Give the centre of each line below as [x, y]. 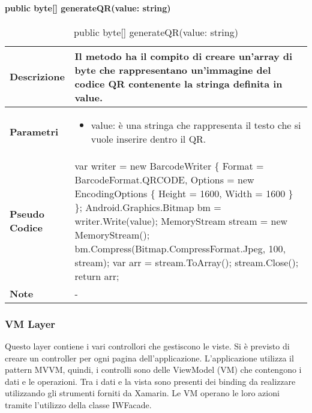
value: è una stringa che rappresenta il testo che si [196, 125]
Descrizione [37, 77]
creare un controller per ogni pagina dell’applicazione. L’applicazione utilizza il [149, 358]
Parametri [34, 132]
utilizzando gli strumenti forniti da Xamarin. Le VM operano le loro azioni [142, 393]
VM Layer [30, 323]
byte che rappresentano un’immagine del [173, 70]
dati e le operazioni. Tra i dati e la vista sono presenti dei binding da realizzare [150, 381]
